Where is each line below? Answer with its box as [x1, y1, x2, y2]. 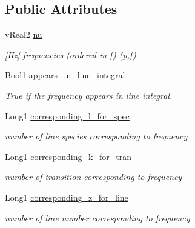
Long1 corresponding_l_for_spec [5, 109, 130, 122]
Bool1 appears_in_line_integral [5, 69, 125, 81]
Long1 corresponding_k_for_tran [5, 150, 131, 163]
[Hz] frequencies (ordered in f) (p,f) [5, 48, 136, 61]
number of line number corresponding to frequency [5, 211, 190, 224]
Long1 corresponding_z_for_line [5, 190, 128, 203]
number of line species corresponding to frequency [5, 130, 188, 142]
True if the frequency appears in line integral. [5, 89, 173, 101]
